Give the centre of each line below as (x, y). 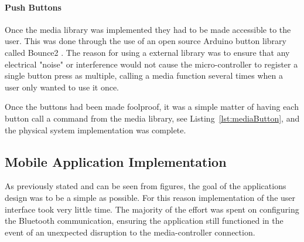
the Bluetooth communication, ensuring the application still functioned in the (144, 221)
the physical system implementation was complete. (95, 130)
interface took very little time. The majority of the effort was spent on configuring (152, 209)
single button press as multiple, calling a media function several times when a (144, 75)
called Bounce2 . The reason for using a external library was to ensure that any (147, 52)
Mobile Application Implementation (116, 161)
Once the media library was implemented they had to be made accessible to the (148, 29)
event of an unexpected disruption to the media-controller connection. (130, 232)
